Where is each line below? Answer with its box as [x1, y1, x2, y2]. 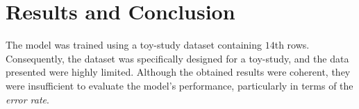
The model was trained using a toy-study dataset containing [6, 37, 262, 52]
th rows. [274, 37, 310, 52]
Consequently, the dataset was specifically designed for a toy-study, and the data [6, 51, 349, 65]
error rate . [6, 92, 49, 106]
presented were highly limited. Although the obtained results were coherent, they [6, 65, 351, 79]
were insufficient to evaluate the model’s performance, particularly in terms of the [6, 78, 353, 92]
